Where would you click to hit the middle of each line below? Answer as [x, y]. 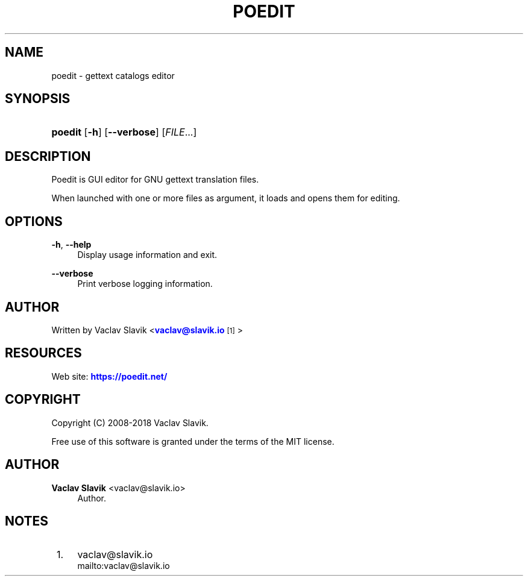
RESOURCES [43, 353]
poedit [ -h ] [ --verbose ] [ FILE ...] [124, 132]
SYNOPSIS [38, 99]
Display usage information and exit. [147, 255]
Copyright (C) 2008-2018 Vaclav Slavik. [130, 422]
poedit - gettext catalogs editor [113, 75]
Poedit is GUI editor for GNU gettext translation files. [155, 180]
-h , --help [71, 245]
